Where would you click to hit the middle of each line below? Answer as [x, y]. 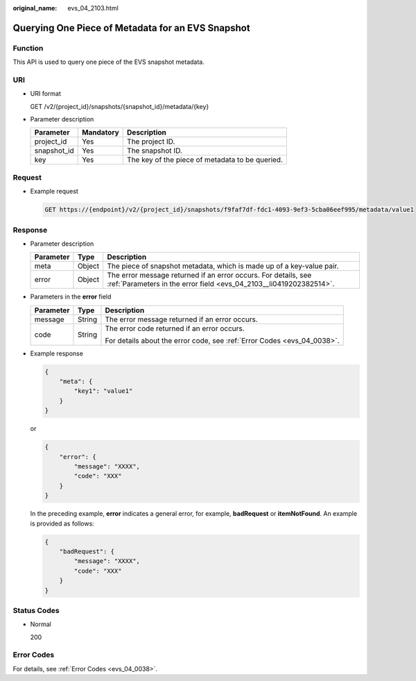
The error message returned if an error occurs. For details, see [209, 276]
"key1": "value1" [103, 391]
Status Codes [36, 610]
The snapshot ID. [155, 151]
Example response [57, 353]
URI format [46, 94]
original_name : [35, 8]
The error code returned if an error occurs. [175, 328]
